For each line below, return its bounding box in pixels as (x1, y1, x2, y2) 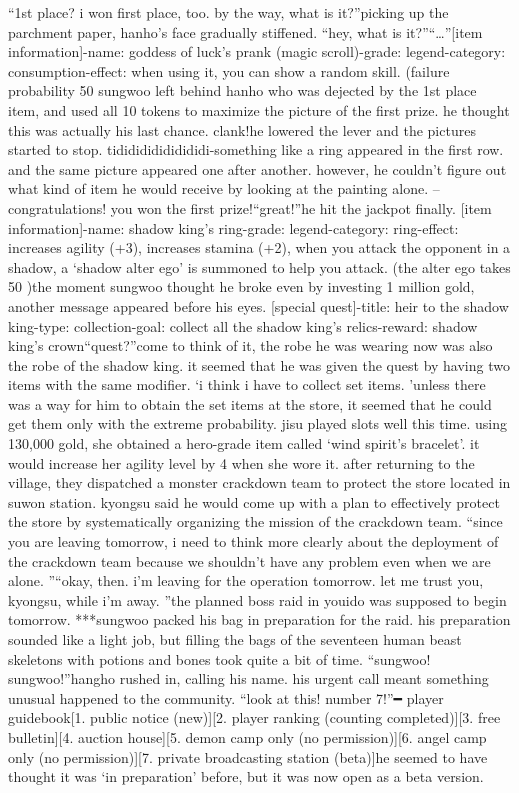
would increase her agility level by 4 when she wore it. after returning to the (8, 452, 475, 473)
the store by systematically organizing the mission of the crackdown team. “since (8, 511, 503, 532)
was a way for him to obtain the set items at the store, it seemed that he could (8, 393, 492, 414)
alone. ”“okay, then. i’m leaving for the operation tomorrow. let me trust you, (8, 570, 484, 591)
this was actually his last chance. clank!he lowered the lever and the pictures (8, 119, 476, 140)
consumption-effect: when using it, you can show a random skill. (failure (8, 60, 450, 81)
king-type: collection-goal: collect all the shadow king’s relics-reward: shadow (8, 315, 478, 336)
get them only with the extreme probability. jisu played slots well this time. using (8, 413, 508, 434)
